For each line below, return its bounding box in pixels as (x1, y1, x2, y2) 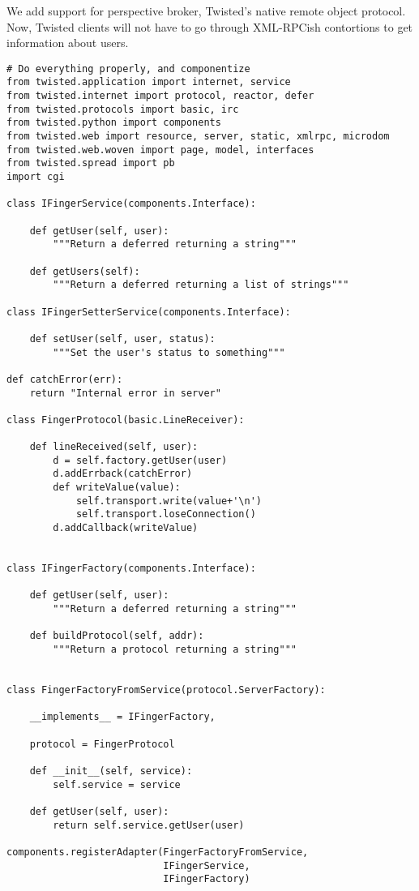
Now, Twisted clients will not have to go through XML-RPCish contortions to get (6, 18, 413, 35)
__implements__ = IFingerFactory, (29, 711, 216, 723)
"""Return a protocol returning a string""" (53, 644, 297, 655)
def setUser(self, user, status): (29, 332, 216, 345)
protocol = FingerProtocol (29, 738, 175, 750)
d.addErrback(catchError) (53, 468, 193, 480)
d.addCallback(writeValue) (53, 522, 199, 534)
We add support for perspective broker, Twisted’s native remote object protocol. (6, 2, 406, 19)
